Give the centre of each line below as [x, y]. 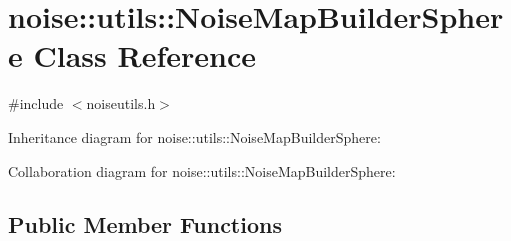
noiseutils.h [121, 103]
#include [36, 103]
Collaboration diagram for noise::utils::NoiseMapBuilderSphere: [202, 170]
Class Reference [144, 55]
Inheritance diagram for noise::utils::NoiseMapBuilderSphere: [194, 136]
